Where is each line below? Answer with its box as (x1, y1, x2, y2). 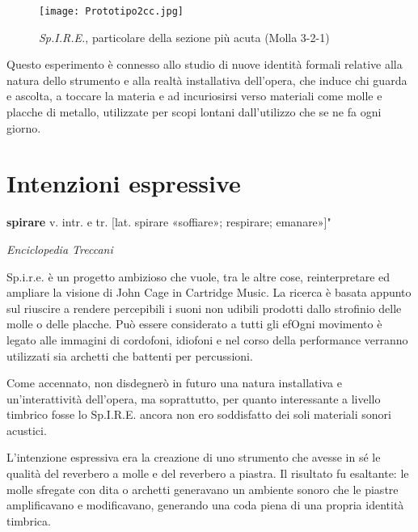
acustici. (6, 421, 47, 438)
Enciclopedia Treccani (6, 240, 113, 257)
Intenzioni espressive (6, 167, 241, 200)
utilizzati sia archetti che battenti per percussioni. (6, 347, 253, 364)
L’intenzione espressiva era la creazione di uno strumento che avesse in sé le (6, 449, 381, 466)
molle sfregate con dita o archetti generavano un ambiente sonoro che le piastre (6, 480, 399, 497)
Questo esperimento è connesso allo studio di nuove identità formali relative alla (6, 56, 403, 73)
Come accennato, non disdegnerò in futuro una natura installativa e (6, 374, 342, 391)
